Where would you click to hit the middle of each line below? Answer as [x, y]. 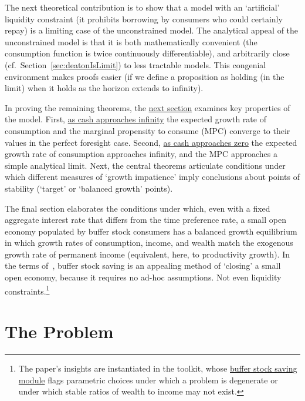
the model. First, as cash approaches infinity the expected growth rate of [135, 119]
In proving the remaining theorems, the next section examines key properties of [148, 107]
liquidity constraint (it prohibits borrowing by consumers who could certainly [144, 19]
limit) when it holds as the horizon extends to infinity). [104, 88]
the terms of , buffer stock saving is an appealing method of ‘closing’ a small [143, 265]
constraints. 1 [27, 290]
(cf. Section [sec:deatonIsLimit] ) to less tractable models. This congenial [135, 64]
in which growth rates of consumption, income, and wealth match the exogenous [149, 243]
